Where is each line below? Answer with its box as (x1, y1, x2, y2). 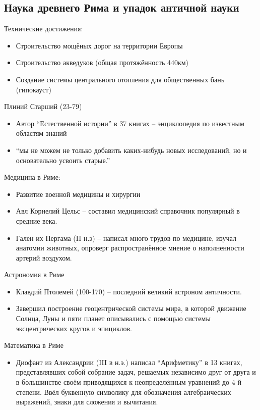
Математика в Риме (4, 340, 63, 350)
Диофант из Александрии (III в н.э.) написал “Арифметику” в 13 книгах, (16, 356, 242, 367)
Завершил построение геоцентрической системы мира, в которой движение (16, 303, 246, 314)
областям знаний (16, 128, 67, 138)
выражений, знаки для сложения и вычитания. (16, 396, 158, 407)
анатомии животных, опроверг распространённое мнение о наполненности (16, 242, 244, 253)
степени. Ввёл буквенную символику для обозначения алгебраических (16, 386, 231, 397)
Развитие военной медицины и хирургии (16, 188, 141, 199)
